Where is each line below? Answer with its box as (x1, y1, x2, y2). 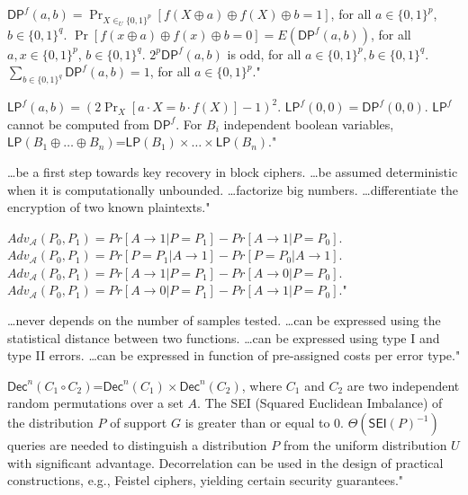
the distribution (7, 413, 94, 432)
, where (241, 376, 283, 394)
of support (110, 413, 167, 432)
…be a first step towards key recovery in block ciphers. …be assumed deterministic (7, 162, 458, 181)
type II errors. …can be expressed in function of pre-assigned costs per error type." (7, 346, 461, 365)
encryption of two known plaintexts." (7, 198, 211, 217)
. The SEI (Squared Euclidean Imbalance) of (197, 393, 443, 412)
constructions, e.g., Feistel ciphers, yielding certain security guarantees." (7, 471, 404, 490)
